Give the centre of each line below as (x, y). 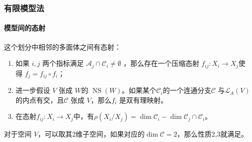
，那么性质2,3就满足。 (212, 134)
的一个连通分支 (187, 90)
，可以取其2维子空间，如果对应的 (91, 134)
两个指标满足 (63, 63)
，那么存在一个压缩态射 (161, 63)
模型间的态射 (25, 28)
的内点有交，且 (40, 99)
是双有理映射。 (143, 99)
